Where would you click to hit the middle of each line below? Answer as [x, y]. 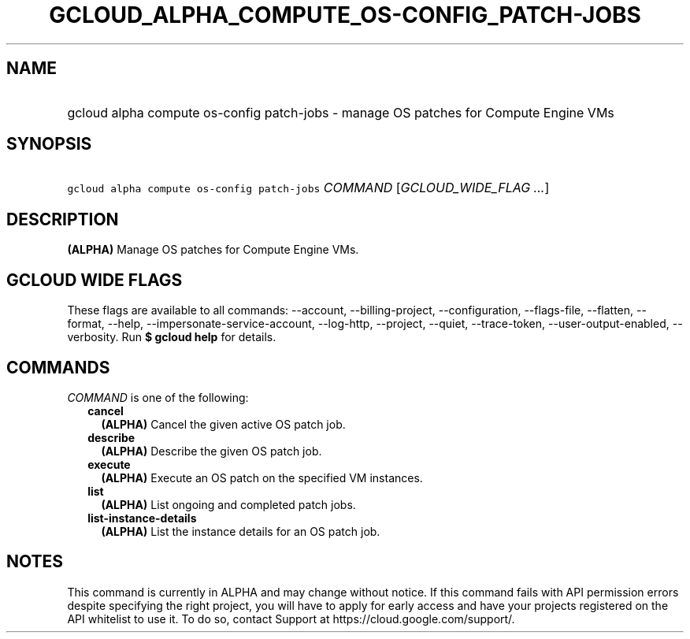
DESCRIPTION [63, 219]
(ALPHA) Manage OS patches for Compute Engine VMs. [213, 250]
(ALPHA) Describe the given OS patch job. [211, 451]
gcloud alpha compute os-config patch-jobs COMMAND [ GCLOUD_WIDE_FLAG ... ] [308, 188]
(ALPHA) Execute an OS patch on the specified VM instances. [262, 477]
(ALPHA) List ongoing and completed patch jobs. [228, 504]
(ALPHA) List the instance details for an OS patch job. [241, 531]
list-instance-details [142, 518]
